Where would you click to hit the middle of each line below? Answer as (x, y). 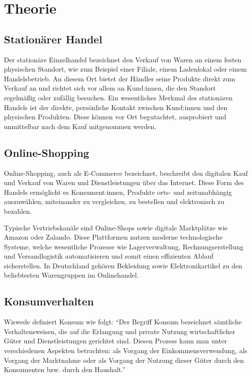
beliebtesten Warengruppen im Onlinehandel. (72, 275)
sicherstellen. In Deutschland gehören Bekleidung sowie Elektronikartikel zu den (123, 265)
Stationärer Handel (53, 39)
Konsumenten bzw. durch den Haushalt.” (65, 369)
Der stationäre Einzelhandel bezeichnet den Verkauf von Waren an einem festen (123, 59)
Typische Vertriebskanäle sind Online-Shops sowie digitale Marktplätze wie (116, 227)
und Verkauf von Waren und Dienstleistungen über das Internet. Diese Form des (124, 182)
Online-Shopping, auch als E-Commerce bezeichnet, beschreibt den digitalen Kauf (126, 173)
